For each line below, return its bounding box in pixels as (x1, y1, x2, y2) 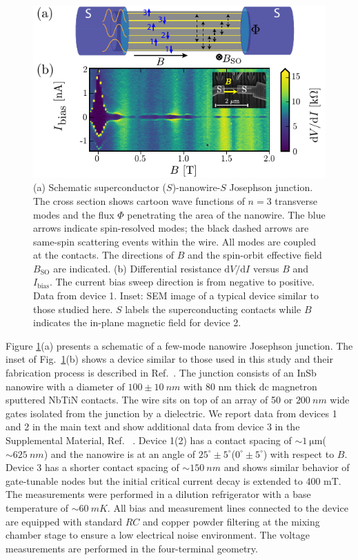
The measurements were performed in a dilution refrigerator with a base (6, 487, 311, 501)
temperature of (6, 500, 69, 514)
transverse (275, 193, 318, 208)
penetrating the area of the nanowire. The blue (127, 207, 326, 221)
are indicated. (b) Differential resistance (53, 261, 221, 275)
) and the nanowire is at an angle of (43, 446, 196, 461)
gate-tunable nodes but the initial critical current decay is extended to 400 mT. (6, 473, 341, 488)
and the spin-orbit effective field (187, 248, 322, 262)
